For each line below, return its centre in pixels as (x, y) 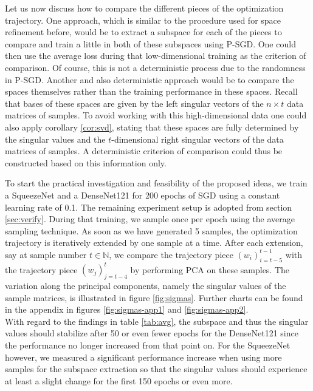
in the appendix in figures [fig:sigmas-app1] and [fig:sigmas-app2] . (127, 309)
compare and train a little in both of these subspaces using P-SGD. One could (150, 43)
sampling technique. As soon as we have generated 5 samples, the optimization (151, 230)
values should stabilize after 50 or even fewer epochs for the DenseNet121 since (152, 333)
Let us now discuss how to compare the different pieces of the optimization (144, 8)
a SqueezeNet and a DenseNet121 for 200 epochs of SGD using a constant (143, 195)
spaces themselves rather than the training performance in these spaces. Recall (151, 91)
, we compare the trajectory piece (171, 254)
